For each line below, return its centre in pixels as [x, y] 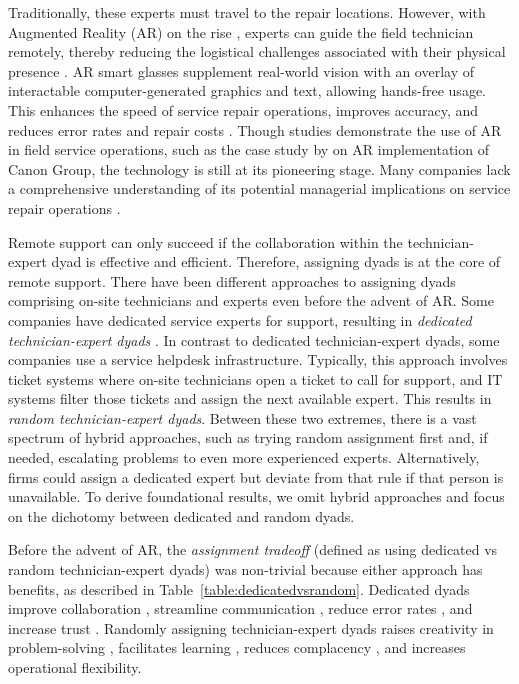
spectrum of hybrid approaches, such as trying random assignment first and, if [248, 437]
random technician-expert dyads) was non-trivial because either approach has [245, 569]
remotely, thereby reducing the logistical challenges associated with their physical [257, 51]
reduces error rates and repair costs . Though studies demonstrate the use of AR [255, 129]
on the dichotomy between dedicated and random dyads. [181, 515]
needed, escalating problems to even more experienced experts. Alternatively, [244, 457]
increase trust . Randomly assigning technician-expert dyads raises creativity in [251, 627]
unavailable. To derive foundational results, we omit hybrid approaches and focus [256, 496]
